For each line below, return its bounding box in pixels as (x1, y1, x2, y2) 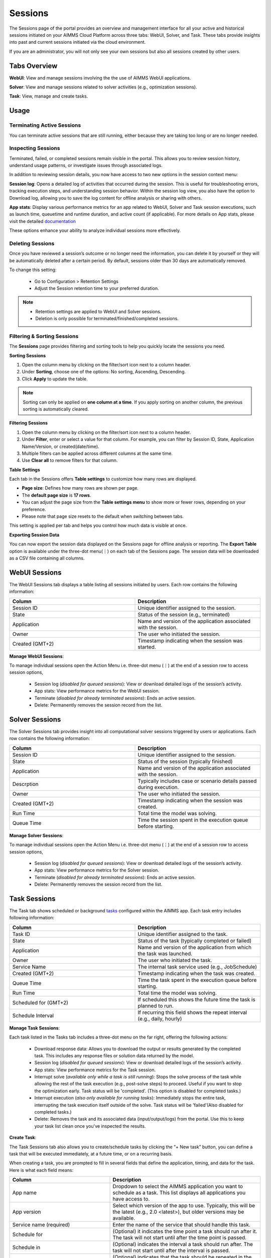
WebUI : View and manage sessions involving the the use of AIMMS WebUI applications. (9, 74, 191, 81)
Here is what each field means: (9, 1167, 74, 1173)
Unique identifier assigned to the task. (138, 930, 228, 937)
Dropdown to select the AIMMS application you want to (112, 1183, 243, 1190)
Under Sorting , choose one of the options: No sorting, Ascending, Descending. (22, 369, 186, 375)
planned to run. (138, 1002, 174, 1009)
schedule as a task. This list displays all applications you (112, 1189, 246, 1196)
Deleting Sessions (9, 240, 55, 247)
